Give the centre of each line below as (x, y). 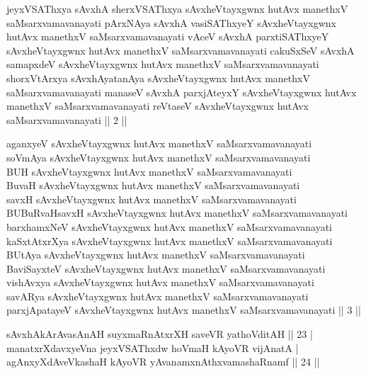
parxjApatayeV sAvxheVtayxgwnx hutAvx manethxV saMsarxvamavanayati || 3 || (184, 310)
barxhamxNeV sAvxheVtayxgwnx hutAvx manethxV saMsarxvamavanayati (170, 226)
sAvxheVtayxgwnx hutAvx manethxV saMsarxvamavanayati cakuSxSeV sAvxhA (181, 50)
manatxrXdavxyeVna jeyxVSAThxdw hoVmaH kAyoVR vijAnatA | (153, 347)
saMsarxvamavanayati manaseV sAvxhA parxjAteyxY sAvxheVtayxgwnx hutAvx (182, 92)
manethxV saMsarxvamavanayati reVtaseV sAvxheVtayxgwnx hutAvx (158, 106)
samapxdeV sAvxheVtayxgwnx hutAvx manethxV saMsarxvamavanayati (163, 64)
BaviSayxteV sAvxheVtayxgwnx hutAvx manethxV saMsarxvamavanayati (166, 268)
